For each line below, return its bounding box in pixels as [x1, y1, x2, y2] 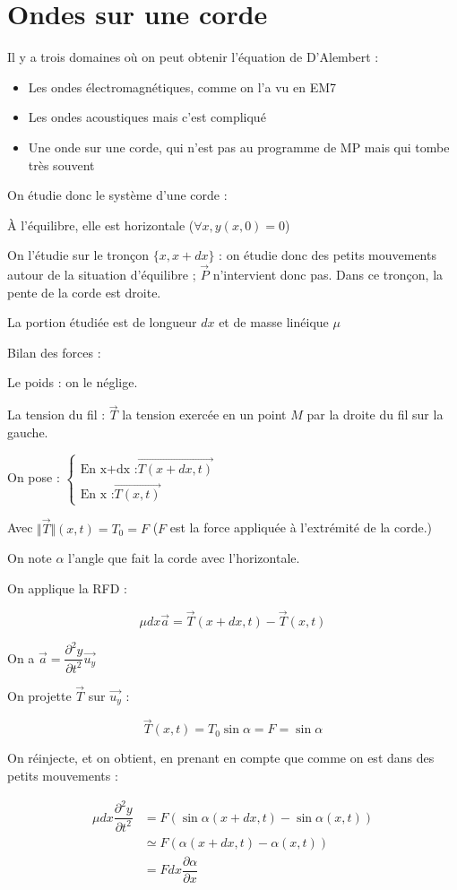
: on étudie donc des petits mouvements [219, 246, 436, 264]
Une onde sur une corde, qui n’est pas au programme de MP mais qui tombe [28, 137, 450, 156]
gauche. [7, 422, 48, 441]
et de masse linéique [219, 313, 329, 332]
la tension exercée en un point [122, 405, 287, 424]
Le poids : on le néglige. [7, 373, 138, 392]
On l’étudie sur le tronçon [7, 246, 150, 264]
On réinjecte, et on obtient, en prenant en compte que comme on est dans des [7, 748, 435, 767]
